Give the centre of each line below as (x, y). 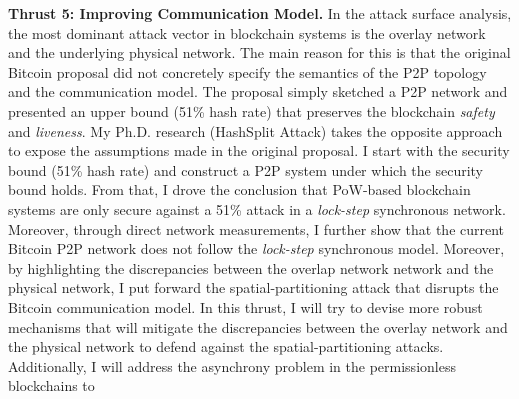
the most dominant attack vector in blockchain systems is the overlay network (247, 32)
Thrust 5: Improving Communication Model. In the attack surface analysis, (260, 13)
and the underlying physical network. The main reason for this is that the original (259, 52)
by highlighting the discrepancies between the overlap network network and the (251, 267)
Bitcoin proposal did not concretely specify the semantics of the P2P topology (247, 71)
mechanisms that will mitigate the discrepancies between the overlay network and (258, 326)
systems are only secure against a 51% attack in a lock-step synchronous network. (257, 208)
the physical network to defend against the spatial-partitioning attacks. (226, 346)
